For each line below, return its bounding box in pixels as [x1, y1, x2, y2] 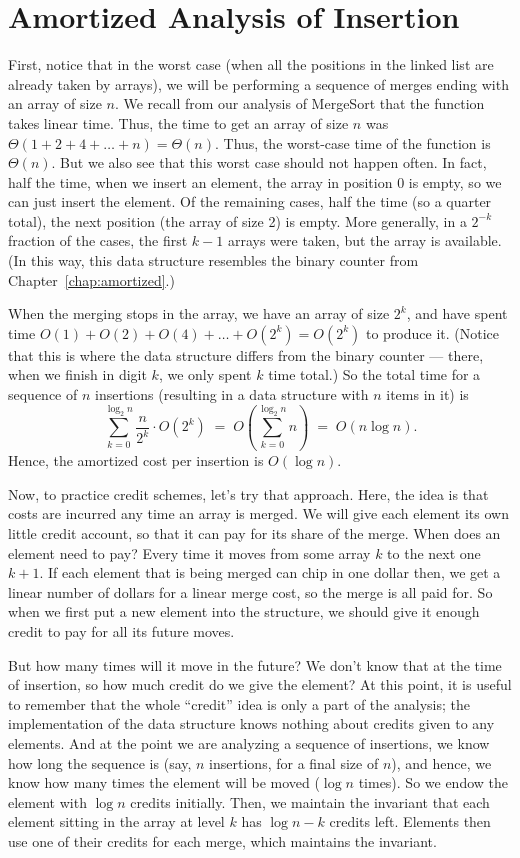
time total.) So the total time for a [268, 364, 481, 385]
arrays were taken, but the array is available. [227, 230, 502, 251]
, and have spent [406, 303, 508, 324]
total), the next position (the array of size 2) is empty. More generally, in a [8, 210, 467, 231]
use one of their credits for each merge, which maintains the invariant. [8, 830, 437, 851]
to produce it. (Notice [365, 322, 500, 343]
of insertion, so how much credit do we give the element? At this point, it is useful [8, 674, 512, 695]
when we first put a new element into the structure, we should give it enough [8, 601, 480, 622]
